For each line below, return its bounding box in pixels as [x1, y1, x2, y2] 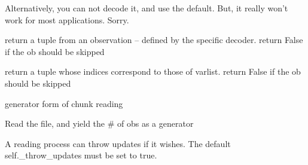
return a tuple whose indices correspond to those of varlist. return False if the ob [5, 65, 301, 78]
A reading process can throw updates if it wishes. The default [5, 137, 231, 149]
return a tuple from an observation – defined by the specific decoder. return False [5, 33, 303, 46]
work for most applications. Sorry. [5, 13, 129, 26]
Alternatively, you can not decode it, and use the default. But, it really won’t [5, 2, 288, 14]
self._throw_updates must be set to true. [5, 149, 157, 161]
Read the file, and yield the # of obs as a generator [5, 117, 194, 130]
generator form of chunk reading [5, 97, 123, 109]
